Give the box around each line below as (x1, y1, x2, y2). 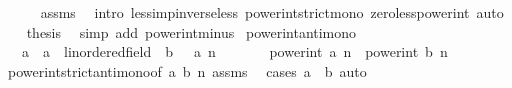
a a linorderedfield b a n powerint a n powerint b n (21, 41, 448, 62)
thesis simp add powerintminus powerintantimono (26, 21, 357, 42)
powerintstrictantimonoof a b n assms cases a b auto (7, 60, 367, 81)
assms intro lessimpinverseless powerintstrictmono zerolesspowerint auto (40, 2, 504, 22)
